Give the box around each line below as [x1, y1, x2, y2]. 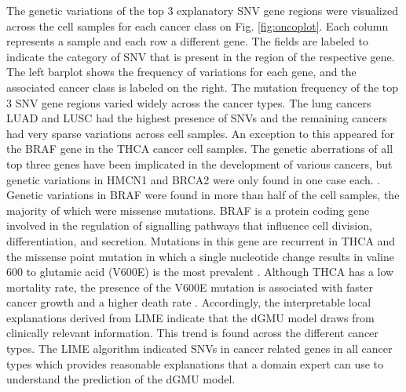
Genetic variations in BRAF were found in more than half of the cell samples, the [6, 187, 400, 203]
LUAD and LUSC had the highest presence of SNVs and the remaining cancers [6, 110, 387, 126]
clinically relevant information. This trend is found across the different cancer [6, 325, 379, 341]
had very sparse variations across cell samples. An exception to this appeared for [6, 125, 394, 141]
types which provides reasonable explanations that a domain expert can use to [6, 355, 384, 372]
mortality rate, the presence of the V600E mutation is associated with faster [6, 278, 373, 295]
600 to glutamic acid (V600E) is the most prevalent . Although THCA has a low [6, 263, 394, 280]
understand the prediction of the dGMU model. [6, 371, 236, 387]
